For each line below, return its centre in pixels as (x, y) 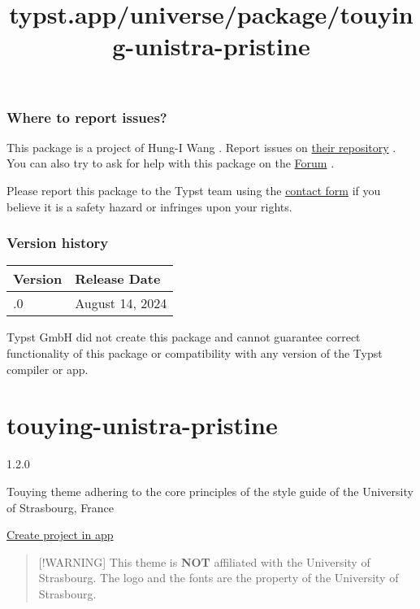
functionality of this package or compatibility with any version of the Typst (195, 353)
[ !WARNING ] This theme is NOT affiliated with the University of (204, 561)
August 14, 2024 (121, 303)
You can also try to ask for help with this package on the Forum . (171, 163)
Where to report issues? (87, 117)
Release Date (118, 279)
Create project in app (60, 535)
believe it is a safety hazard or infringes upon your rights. (149, 206)
